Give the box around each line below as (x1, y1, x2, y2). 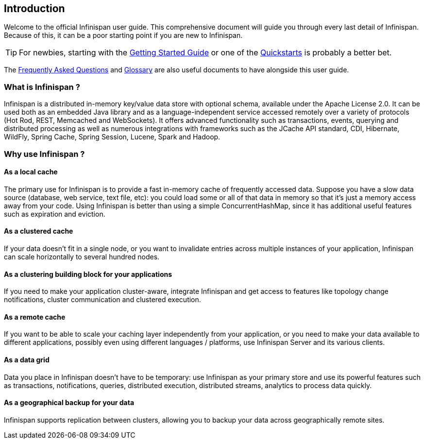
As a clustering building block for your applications (4, 270, 172, 278)
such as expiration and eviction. (4, 209, 105, 218)
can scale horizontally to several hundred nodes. (4, 252, 160, 261)
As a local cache (4, 168, 58, 176)
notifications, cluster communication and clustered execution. (4, 295, 201, 304)
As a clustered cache (4, 227, 73, 236)
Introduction (4, 2, 65, 15)
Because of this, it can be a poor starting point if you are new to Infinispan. (4, 31, 243, 40)
